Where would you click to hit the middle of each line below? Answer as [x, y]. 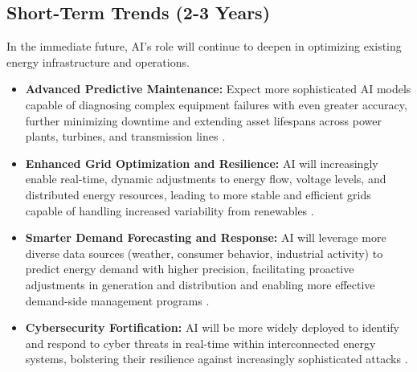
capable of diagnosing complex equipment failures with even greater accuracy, [216, 104]
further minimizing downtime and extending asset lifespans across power [203, 120]
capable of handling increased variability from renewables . [170, 210]
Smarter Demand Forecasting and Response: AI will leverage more [206, 237]
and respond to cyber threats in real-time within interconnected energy [200, 343]
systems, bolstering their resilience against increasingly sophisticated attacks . [217, 359]
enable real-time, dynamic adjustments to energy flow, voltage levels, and [206, 179]
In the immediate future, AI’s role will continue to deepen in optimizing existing [204, 46]
